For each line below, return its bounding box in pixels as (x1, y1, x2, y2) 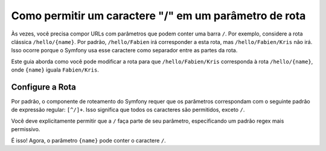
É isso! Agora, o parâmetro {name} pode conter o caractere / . (11, 137, 166, 144)
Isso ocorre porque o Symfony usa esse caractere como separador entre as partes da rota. (11, 47, 238, 54)
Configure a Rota (11, 82, 77, 92)
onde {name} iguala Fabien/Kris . (11, 66, 99, 73)
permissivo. (11, 126, 40, 133)
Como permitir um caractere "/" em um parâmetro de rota (11, 9, 306, 22)
